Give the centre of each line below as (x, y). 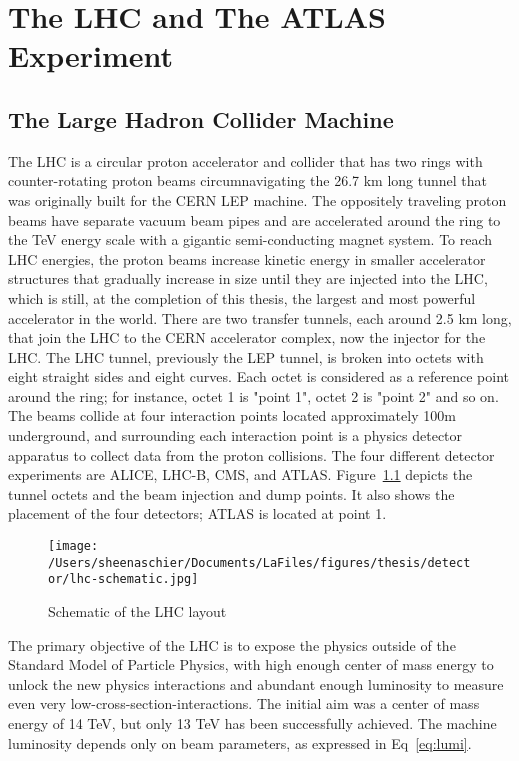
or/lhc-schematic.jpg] (123, 579)
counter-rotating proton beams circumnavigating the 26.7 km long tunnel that (247, 180)
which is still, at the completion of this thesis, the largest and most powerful (242, 297)
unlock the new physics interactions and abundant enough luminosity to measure (256, 683)
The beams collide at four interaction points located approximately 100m (232, 415)
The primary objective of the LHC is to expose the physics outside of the (232, 644)
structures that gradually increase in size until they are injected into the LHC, (248, 278)
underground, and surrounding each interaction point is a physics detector (235, 435)
